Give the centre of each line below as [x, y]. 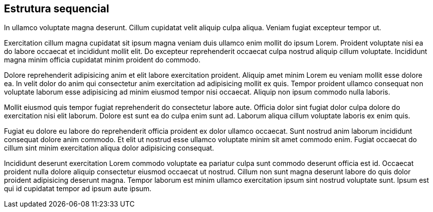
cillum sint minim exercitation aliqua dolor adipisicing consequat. [109, 148]
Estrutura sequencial [57, 9]
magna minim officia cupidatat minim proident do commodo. [102, 60]
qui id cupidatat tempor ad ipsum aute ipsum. [78, 189]
